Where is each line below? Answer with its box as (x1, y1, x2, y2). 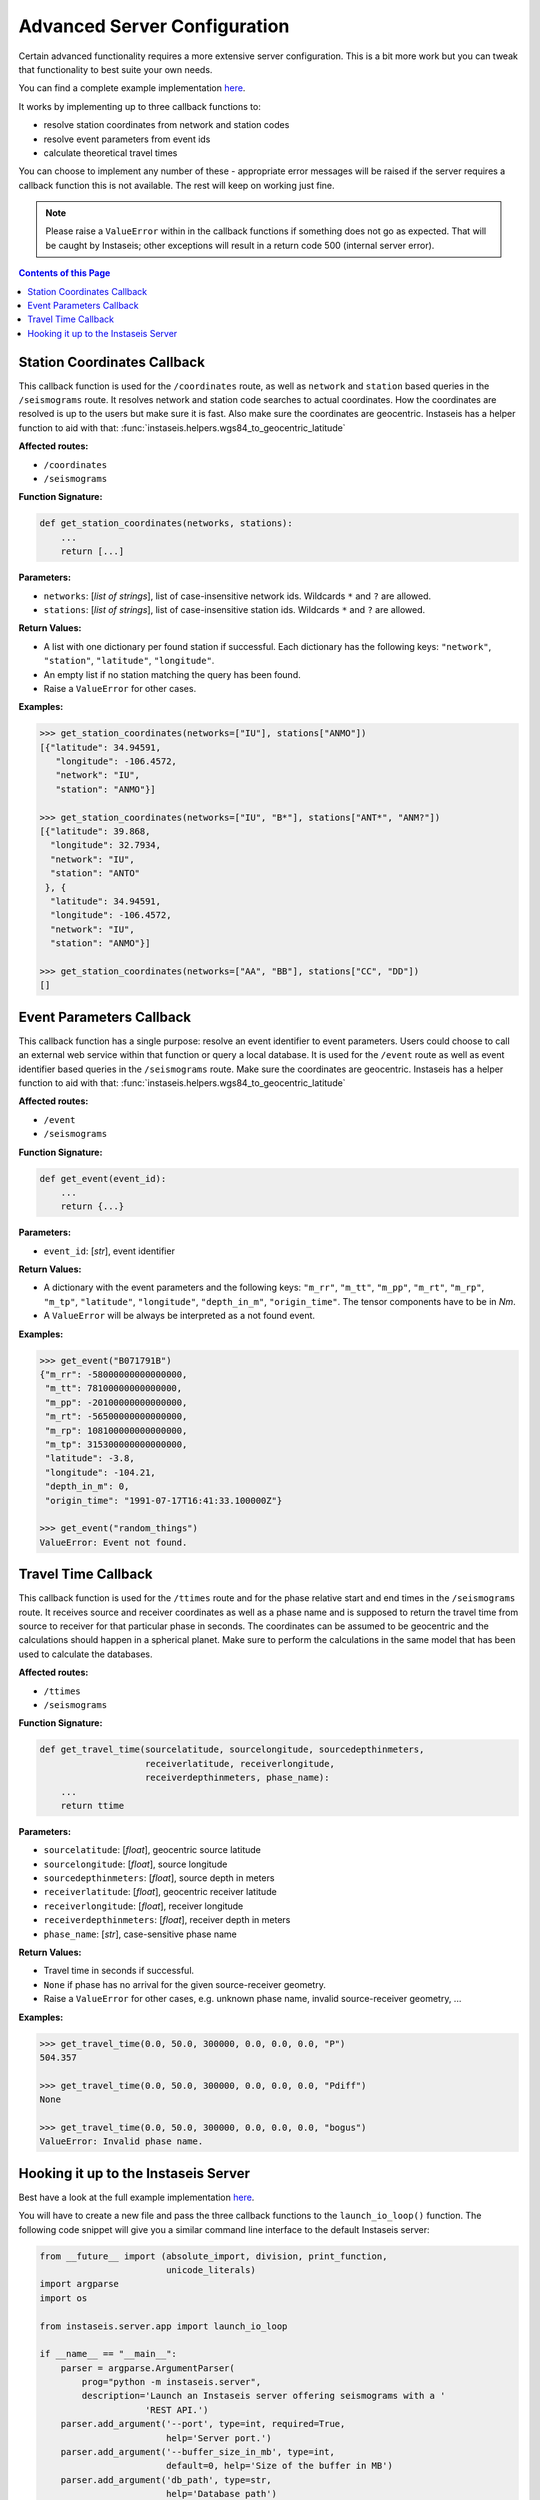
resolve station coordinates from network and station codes (43, 119, 290, 131)
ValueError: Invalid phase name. (39, 2136, 204, 2147)
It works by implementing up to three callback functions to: (18, 100, 262, 112)
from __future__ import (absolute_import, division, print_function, (39, 2250, 388, 2262)
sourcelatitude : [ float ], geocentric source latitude (43, 1844, 262, 1856)
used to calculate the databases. (18, 1648, 154, 1660)
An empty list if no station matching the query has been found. (43, 668, 301, 680)
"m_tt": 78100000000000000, (45, 1383, 183, 1394)
